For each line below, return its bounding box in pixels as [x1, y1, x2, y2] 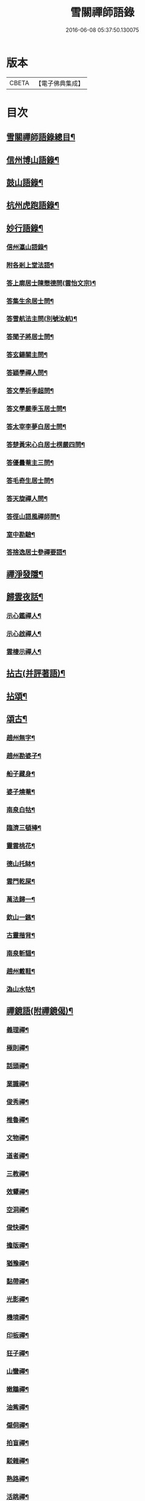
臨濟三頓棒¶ [6, 823, 41, 832]
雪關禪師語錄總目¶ [6, 132, 76, 143]
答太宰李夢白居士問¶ [6, 422, 67, 431]
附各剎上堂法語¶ [6, 261, 54, 269]
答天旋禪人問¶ [6, 494, 48, 503]
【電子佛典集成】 [35, 79, 84, 88]
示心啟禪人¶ [6, 630, 41, 638]
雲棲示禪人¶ [6, 647, 41, 656]
